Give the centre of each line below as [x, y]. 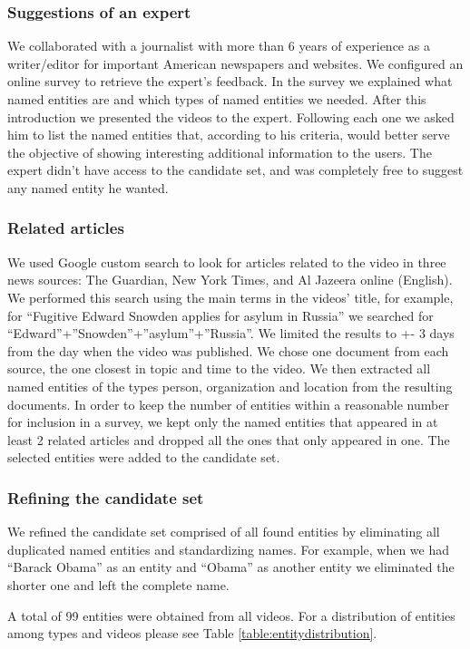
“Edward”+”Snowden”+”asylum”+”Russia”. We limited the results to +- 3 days [231, 333]
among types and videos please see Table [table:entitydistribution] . [192, 633]
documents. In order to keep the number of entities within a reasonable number [228, 404]
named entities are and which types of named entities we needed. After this [217, 99]
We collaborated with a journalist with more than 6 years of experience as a [219, 46]
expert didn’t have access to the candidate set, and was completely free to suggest [235, 170]
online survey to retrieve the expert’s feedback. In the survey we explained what [230, 81]
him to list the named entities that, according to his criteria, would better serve [229, 135]
